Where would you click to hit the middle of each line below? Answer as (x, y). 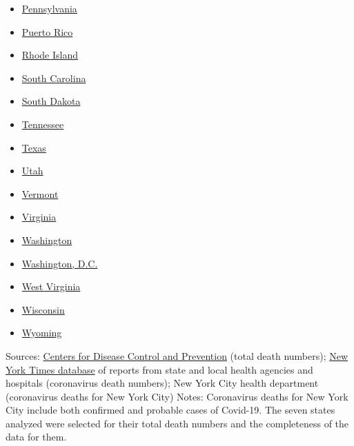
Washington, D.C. (60, 263)
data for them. (36, 437)
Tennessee (43, 124)
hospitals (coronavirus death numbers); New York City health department (162, 383)
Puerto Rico (47, 31)
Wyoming (42, 333)
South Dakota (51, 101)
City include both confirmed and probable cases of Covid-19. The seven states (170, 410)
